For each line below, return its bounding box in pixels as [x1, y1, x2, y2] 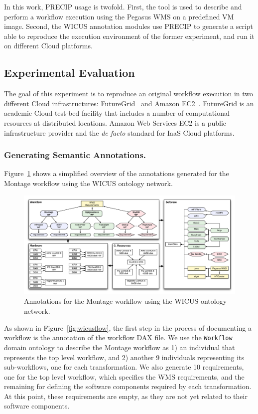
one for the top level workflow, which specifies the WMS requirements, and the [4, 371, 245, 382]
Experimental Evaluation [4, 65, 135, 80]
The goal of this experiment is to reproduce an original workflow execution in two [4, 88, 254, 99]
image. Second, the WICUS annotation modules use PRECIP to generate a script [4, 21, 254, 31]
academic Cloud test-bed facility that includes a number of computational [4, 108, 230, 118]
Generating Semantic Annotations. [4, 149, 146, 161]
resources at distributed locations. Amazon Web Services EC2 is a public [4, 117, 227, 128]
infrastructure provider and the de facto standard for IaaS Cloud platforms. [4, 127, 235, 138]
